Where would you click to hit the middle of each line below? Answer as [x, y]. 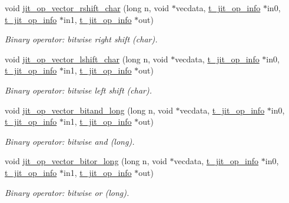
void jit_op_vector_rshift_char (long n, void [87, 8]
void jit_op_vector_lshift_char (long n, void [87, 59]
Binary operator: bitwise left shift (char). [78, 90]
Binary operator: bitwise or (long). [67, 192]
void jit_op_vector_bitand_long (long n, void [89, 110]
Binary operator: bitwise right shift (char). [81, 39]
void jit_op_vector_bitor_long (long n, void [86, 161]
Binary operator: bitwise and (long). [70, 141]
